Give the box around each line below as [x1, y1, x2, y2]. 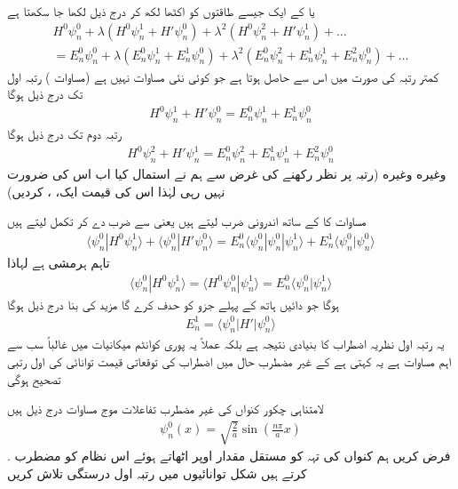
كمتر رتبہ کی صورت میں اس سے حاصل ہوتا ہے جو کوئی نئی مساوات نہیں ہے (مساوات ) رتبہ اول [7, 67, 439, 85]
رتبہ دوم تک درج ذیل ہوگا [7, 124, 122, 143]
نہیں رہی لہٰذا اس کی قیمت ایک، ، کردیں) [7, 181, 225, 200]
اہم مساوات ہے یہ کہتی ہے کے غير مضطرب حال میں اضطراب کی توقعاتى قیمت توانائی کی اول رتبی [7, 352, 452, 371]
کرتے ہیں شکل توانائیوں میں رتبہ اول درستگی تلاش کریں [7, 464, 307, 482]
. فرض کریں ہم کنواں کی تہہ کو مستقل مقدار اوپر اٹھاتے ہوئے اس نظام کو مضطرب [7, 446, 451, 465]
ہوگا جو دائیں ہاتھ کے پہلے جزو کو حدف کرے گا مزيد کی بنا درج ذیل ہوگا [7, 294, 339, 313]
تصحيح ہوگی [7, 369, 61, 388]
